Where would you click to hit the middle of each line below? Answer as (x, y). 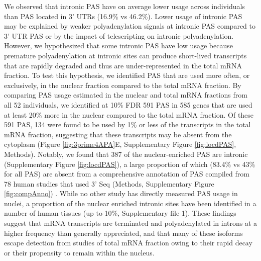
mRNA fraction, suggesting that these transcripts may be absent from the (118, 134)
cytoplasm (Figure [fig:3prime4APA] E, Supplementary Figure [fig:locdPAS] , (120, 144)
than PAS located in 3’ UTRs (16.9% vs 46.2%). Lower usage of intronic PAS (123, 16)
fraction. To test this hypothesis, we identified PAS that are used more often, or (127, 75)
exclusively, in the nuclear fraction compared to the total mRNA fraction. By (123, 85)
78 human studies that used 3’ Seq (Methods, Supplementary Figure (109, 183)
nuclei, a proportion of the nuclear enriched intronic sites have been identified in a (130, 203)
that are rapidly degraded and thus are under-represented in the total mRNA (123, 65)
